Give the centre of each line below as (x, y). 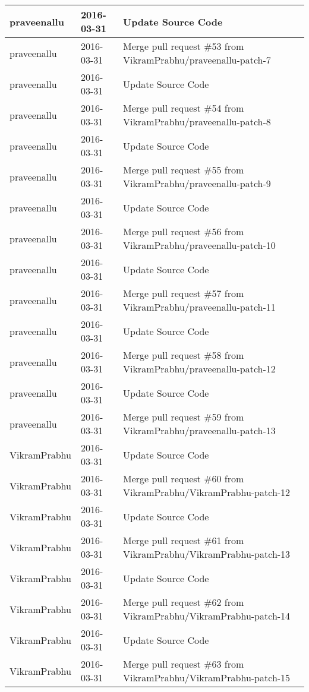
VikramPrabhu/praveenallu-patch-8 (197, 121)
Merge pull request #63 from (183, 664)
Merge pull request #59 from (183, 417)
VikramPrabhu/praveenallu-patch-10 (199, 245)
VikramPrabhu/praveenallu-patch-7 (197, 60)
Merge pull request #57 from (183, 293)
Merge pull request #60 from (183, 478)
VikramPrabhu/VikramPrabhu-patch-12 (206, 492)
